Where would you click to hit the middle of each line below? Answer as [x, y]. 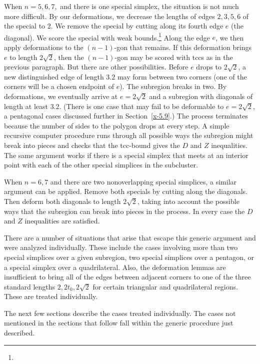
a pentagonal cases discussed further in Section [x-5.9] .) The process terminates [126, 116]
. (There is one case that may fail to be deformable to [141, 106]
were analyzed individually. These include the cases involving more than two [121, 247]
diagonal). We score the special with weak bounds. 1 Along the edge [107, 36]
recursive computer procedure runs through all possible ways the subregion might [129, 135]
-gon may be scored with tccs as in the [174, 57]
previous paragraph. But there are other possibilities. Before [96, 67]
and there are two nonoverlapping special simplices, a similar [143, 181]
